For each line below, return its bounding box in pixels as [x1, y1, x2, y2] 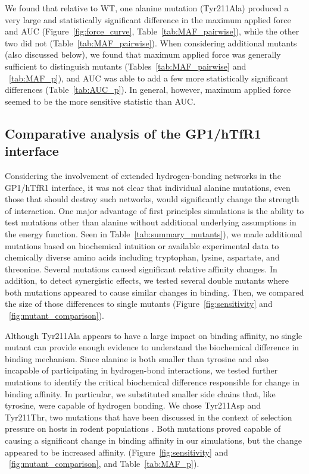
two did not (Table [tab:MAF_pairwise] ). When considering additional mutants [5, 36, 297, 49]
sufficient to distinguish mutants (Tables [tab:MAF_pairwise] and [5, 59, 246, 72]
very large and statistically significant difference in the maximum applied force [5, 13, 291, 26]
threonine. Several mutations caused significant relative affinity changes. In [5, 262, 277, 275]
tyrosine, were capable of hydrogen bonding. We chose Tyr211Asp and [5, 399, 261, 412]
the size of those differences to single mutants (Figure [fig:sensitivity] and [5, 297, 273, 310]
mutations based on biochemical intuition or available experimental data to [5, 239, 279, 252]
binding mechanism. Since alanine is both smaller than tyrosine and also [5, 352, 269, 365]
